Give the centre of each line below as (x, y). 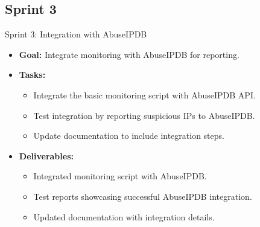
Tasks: (32, 75)
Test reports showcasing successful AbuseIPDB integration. (143, 196)
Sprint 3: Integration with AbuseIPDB (76, 34)
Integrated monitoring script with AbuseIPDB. (120, 176)
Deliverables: (46, 155)
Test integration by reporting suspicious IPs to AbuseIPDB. (144, 115)
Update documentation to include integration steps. (129, 136)
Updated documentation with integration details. (124, 216)
